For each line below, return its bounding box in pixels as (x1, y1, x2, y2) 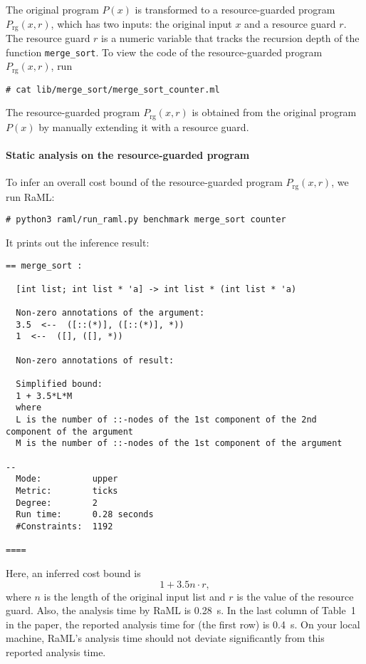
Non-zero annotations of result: (16, 355, 174, 365)
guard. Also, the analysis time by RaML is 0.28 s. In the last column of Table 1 (6, 603, 356, 618)
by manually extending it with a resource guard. (38, 119, 249, 134)
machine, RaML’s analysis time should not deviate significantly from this (6, 631, 325, 645)
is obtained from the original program (192, 105, 357, 120)
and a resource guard (244, 16, 336, 31)
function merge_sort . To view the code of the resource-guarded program (6, 44, 323, 59)
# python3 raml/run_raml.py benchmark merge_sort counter (6, 214, 286, 225)
